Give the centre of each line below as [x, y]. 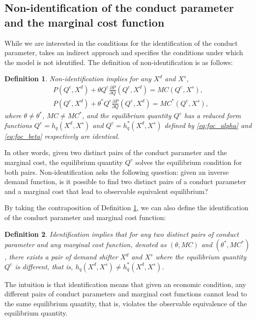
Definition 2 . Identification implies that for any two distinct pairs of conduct [122, 234]
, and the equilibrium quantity [127, 115]
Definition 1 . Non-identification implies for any [78, 79]
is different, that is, [44, 266]
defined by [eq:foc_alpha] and [208, 125]
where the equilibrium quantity [201, 257]
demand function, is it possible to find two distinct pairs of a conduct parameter [125, 181]
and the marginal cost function [85, 22]
